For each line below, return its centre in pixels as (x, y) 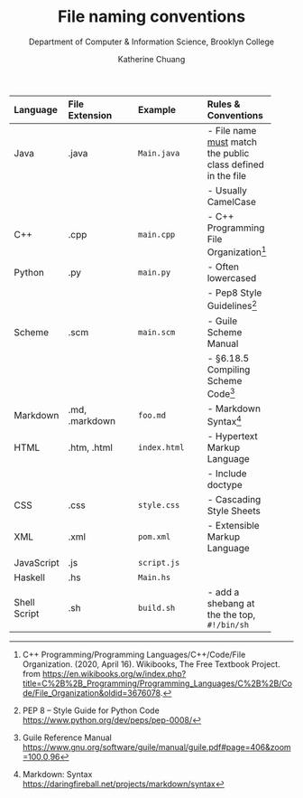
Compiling (229, 370)
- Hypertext (233, 437)
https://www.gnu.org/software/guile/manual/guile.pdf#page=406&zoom (156, 747)
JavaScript (37, 563)
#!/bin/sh (228, 625)
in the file (226, 175)
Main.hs (155, 577)
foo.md (152, 415)
